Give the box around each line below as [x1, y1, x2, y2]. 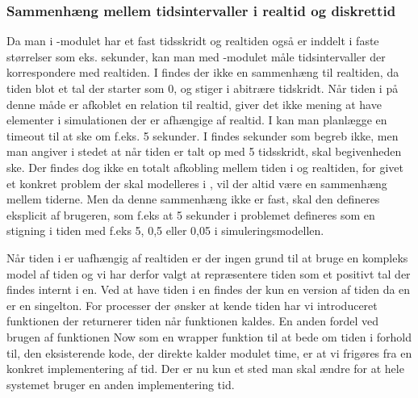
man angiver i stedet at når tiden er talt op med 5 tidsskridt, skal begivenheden [6, 143, 402, 160]
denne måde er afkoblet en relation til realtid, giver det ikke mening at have [6, 95, 382, 112]
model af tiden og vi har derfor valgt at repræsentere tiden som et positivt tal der [6, 265, 411, 282]
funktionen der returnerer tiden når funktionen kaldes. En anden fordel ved [6, 312, 379, 329]
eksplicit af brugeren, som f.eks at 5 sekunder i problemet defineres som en [6, 206, 375, 223]
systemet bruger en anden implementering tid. [6, 375, 235, 392]
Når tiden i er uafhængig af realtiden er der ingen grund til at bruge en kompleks [6, 249, 408, 266]
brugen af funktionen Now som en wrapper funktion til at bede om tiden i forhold [6, 328, 412, 345]
